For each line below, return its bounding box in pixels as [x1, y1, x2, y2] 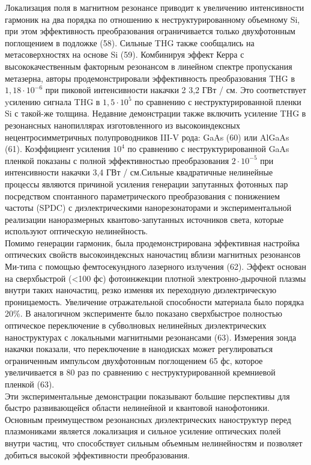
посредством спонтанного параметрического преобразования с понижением [5, 189, 280, 202]
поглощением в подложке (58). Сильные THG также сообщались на [5, 36, 255, 49]
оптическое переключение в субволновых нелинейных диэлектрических [5, 319, 267, 332]
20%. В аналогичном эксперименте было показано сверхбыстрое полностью [5, 307, 282, 320]
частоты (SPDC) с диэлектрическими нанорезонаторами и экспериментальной [5, 201, 292, 214]
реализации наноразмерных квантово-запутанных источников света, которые [5, 213, 284, 225]
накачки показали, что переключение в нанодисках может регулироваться [5, 342, 273, 355]
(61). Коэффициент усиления [5, 142, 110, 155]
